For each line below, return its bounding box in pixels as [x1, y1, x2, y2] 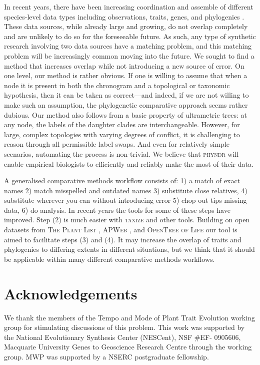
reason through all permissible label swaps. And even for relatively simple [4, 139, 229, 149]
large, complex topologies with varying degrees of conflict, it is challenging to [4, 129, 240, 139]
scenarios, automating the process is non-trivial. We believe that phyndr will [4, 148, 239, 159]
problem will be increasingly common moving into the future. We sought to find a [4, 50, 254, 61]
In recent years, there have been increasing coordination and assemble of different [4, 2, 253, 12]
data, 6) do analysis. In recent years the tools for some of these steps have [4, 204, 230, 215]
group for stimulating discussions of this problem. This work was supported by [4, 322, 245, 332]
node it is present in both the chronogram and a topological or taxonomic [4, 80, 230, 90]
